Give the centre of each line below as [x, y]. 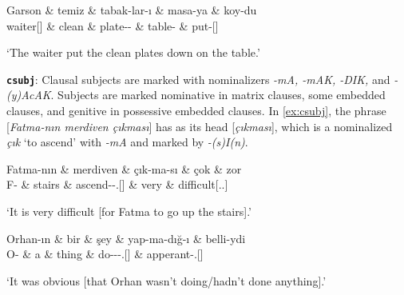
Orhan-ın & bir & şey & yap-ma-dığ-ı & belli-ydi [126, 238]
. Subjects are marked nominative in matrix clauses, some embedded [218, 95]
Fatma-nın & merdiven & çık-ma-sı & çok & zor [124, 168]
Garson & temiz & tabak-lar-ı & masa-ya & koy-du [132, 10]
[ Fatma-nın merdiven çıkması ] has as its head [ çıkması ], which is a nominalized [200, 126]
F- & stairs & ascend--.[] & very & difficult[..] [117, 184]
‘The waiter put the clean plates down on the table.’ [133, 52]
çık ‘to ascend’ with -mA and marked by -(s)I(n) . [127, 142]
